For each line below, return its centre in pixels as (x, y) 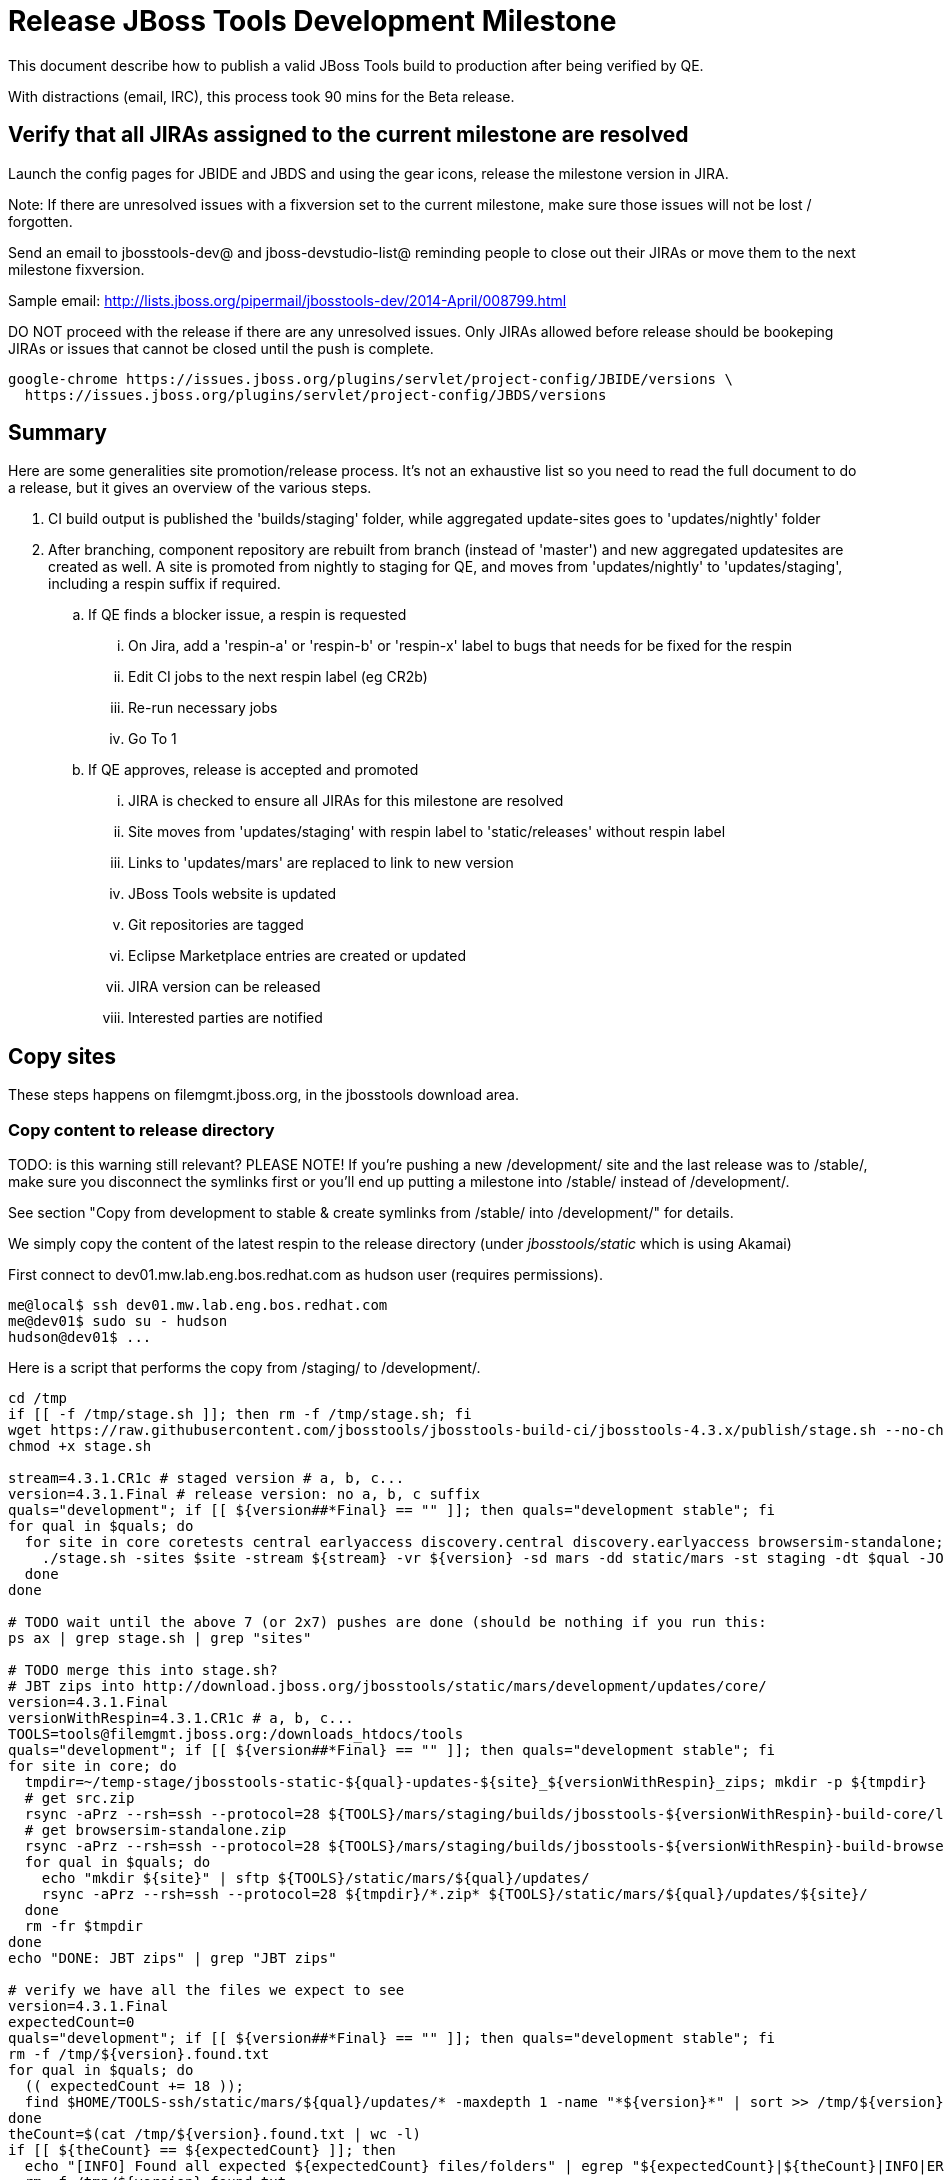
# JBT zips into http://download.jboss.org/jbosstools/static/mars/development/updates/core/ (387, 1686)
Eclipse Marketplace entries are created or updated (297, 956)
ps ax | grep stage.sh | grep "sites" (160, 1638)
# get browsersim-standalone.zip (155, 1830)
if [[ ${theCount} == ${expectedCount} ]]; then (202, 2150)
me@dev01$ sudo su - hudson (118, 1321)
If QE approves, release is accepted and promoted (253, 770)
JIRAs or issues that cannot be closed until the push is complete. (221, 348)
